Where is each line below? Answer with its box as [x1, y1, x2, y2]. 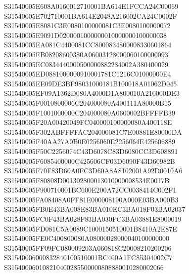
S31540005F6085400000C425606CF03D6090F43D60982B [4, 156, 175, 166]
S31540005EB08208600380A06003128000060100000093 [4, 49, 168, 59]
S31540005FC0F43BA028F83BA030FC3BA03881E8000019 [4, 214, 182, 224]
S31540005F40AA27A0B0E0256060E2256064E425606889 [4, 136, 175, 147]
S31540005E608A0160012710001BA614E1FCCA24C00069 [4, 1, 179, 11]
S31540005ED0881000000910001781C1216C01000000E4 [4, 69, 171, 79]
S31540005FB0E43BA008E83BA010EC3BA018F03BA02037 [4, 204, 186, 214]
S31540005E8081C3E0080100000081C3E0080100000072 [4, 20, 171, 31]
